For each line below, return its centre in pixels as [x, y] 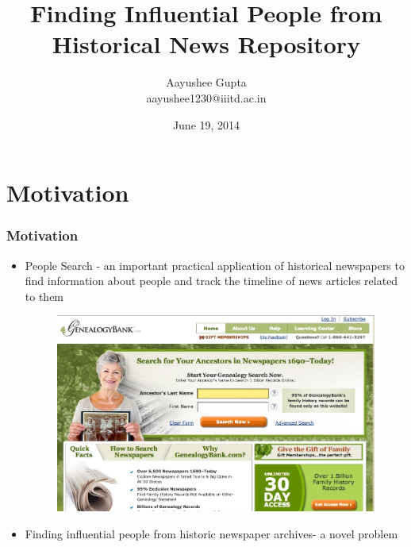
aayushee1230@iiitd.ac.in [206, 97]
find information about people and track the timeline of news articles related [211, 281]
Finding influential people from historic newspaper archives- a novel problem [211, 533]
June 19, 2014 [206, 124]
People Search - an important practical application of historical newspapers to [215, 265]
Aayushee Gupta [206, 82]
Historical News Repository [206, 44]
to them [44, 296]
